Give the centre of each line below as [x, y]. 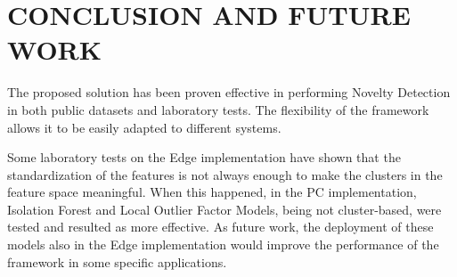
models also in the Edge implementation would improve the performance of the [223, 244]
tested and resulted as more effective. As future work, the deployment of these [220, 227]
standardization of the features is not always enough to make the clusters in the [225, 174]
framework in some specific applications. [117, 261]
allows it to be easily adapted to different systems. [144, 127]
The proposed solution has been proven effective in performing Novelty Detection [229, 92]
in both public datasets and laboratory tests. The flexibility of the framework [218, 109]
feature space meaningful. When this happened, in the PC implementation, [212, 192]
